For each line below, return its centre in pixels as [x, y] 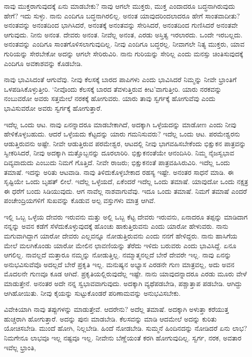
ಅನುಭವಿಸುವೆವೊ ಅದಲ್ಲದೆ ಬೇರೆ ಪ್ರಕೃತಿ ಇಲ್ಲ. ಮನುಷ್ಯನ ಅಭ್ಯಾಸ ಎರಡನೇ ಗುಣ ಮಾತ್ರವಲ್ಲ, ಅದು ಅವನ [119, 264]
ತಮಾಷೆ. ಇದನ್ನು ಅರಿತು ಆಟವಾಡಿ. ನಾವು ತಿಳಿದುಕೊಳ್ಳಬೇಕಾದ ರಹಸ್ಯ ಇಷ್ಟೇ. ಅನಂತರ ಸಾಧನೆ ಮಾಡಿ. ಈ [119, 172]
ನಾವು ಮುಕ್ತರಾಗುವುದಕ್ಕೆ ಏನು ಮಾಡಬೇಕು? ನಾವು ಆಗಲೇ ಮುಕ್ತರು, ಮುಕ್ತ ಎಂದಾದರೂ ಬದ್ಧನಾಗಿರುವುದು [119, 6]
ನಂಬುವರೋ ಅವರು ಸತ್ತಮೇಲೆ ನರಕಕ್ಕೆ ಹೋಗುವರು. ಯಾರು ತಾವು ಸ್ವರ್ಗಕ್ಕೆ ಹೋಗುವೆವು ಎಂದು [110, 98]
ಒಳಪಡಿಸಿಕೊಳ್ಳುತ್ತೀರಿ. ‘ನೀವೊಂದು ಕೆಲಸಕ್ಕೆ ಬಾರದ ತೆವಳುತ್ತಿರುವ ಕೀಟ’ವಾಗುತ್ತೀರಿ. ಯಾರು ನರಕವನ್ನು [113, 89]
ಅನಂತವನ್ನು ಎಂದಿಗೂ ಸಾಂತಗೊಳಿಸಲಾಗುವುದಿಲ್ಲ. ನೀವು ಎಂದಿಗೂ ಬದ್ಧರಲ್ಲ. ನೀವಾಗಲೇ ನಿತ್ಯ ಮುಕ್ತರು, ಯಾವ [124, 44]
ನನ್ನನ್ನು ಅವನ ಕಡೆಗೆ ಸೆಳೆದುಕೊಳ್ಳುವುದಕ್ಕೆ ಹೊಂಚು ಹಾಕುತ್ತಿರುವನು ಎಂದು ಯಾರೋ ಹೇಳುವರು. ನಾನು [116, 226]
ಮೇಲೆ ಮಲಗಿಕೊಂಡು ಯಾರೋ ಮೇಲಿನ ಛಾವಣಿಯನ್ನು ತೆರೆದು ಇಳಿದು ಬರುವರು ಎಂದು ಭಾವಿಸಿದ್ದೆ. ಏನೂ [120, 245]
